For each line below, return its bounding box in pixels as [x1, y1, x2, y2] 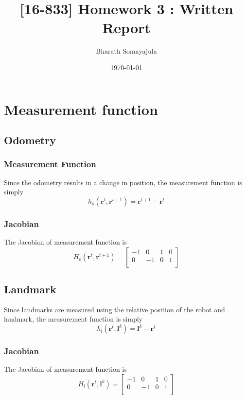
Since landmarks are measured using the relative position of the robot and [4, 304, 225, 314]
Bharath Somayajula [96, 46, 157, 56]
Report [102, 18, 151, 38]
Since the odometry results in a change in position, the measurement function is [4, 177, 242, 187]
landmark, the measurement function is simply [4, 314, 142, 324]
